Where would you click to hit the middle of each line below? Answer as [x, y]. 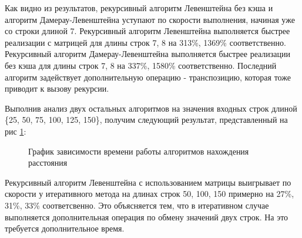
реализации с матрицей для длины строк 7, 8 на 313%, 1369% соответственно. [145, 42]
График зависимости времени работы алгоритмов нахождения [139, 151]
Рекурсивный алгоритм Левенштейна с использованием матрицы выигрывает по [148, 182]
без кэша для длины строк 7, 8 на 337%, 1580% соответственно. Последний [141, 65]
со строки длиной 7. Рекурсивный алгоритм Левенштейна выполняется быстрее [147, 31]
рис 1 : [16, 131]
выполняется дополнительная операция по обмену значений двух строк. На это [147, 217]
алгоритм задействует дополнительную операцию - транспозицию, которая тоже [148, 77]
